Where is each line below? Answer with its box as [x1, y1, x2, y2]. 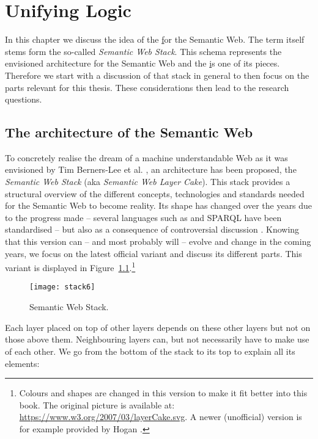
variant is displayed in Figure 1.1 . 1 [5, 259, 136, 274]
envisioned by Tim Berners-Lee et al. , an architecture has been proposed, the [5, 163, 297, 176]
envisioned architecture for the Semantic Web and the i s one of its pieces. [5, 57, 280, 70]
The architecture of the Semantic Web [5, 123, 253, 142]
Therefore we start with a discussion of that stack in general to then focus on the [5, 68, 309, 81]
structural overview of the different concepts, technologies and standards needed [5, 187, 305, 200]
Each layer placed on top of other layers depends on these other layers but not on [5, 321, 311, 333]
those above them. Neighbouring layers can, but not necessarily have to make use [5, 333, 309, 346]
